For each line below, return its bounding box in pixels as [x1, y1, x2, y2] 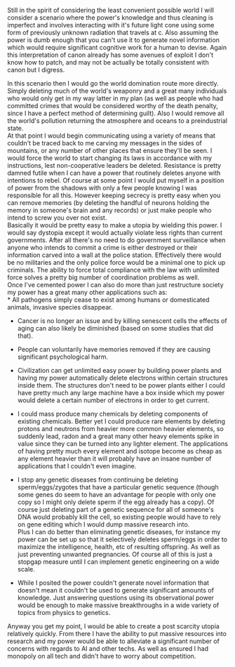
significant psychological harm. [17, 352, 109, 361]
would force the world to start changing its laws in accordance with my [7, 154, 213, 162]
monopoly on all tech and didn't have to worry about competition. [7, 652, 196, 660]
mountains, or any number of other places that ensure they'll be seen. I [7, 147, 213, 154]
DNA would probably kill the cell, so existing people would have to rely [17, 513, 221, 521]
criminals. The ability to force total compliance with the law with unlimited [7, 266, 220, 274]
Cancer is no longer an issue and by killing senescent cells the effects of [17, 317, 227, 325]
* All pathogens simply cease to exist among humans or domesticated [7, 296, 210, 304]
